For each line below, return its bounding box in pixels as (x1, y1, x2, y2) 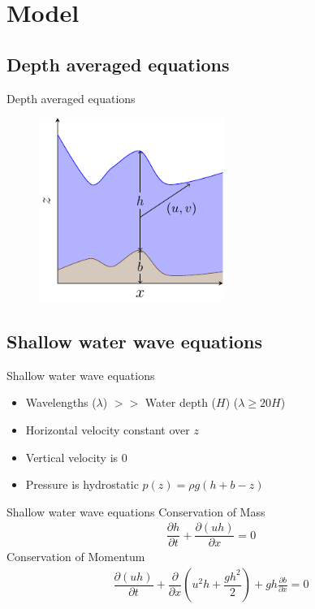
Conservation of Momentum (6, 548, 145, 565)
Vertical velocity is (25, 448, 119, 465)
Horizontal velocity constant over (25, 421, 190, 438)
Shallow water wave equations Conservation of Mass (6, 503, 265, 520)
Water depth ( (145, 394, 217, 411)
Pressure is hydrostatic (25, 476, 139, 493)
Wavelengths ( (25, 394, 97, 411)
